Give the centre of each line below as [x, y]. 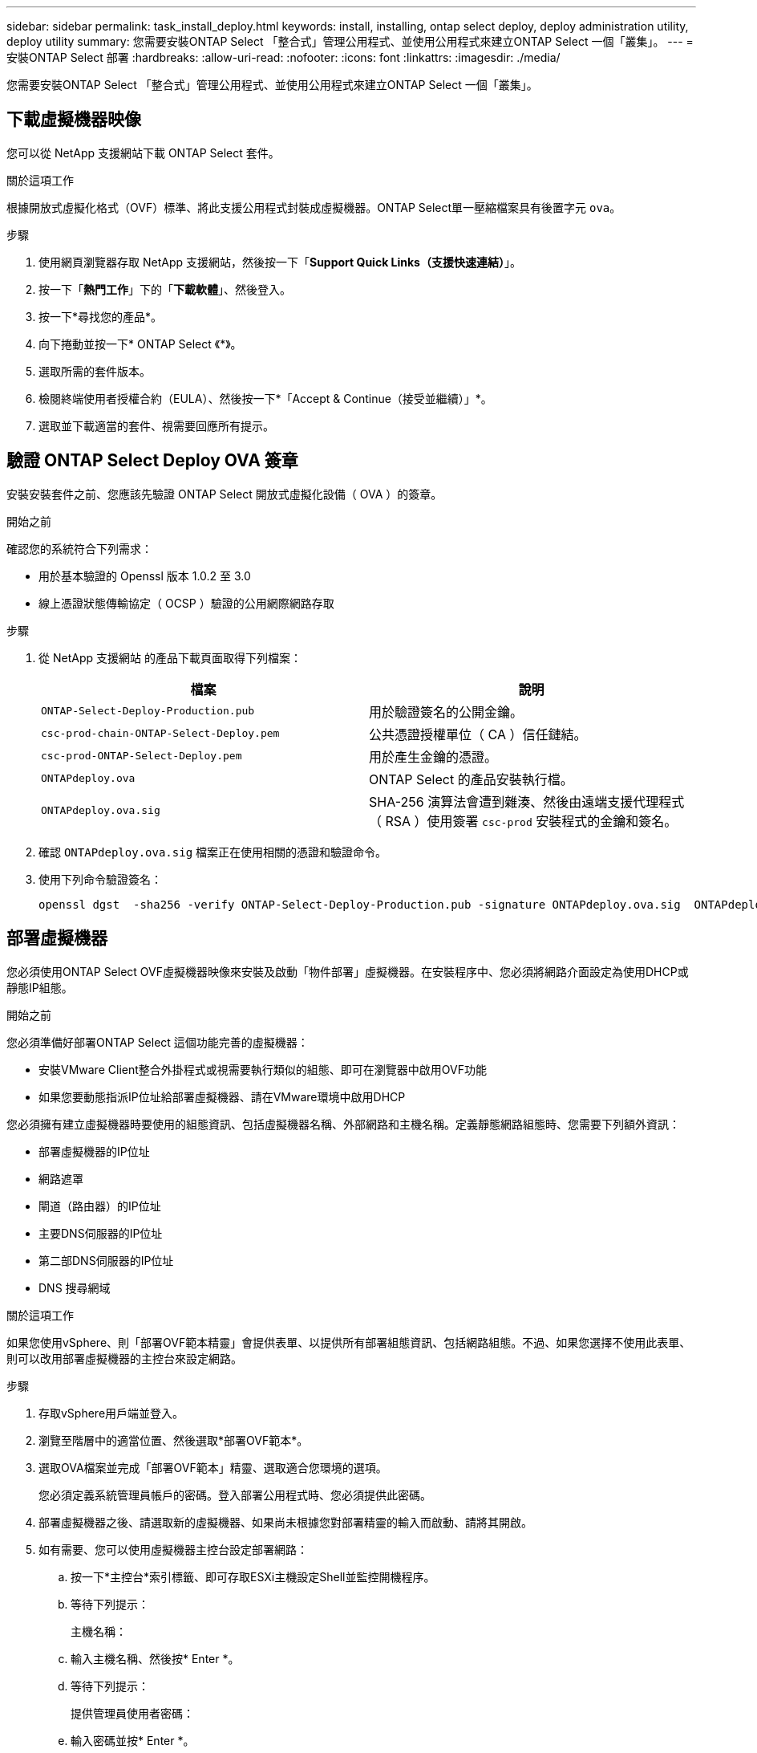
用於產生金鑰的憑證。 [433, 757]
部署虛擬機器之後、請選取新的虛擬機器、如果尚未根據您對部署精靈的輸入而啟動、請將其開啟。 [285, 1522]
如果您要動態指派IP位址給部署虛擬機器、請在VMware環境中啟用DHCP [222, 1096]
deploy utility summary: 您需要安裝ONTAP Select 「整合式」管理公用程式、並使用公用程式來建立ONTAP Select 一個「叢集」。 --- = [350, 41]
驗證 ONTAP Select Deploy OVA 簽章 [152, 461]
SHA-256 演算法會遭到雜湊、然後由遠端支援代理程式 [527, 801]
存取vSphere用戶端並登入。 [111, 1413]
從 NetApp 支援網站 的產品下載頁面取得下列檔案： [170, 657]
